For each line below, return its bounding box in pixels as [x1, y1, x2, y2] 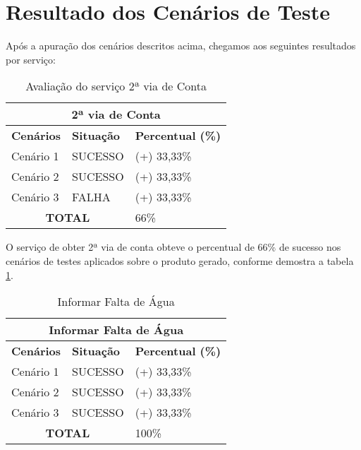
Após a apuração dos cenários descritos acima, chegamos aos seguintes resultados [6, 38, 356, 53]
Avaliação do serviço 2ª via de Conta [25, 78, 207, 95]
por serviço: [6, 52, 56, 66]
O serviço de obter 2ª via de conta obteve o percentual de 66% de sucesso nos [6, 239, 341, 254]
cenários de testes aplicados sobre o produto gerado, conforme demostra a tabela [6, 253, 354, 268]
